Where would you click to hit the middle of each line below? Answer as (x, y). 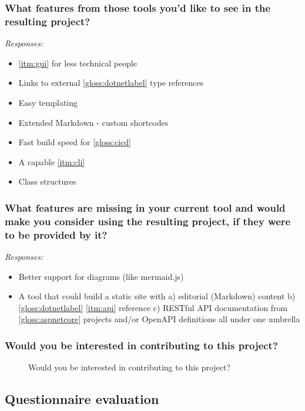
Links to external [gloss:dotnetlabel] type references (111, 83)
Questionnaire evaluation (82, 399)
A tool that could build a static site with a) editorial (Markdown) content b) (157, 296)
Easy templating (48, 102)
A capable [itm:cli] (52, 161)
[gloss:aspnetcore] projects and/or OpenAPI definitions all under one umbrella (159, 319)
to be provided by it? (56, 234)
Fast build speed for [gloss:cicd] (75, 142)
